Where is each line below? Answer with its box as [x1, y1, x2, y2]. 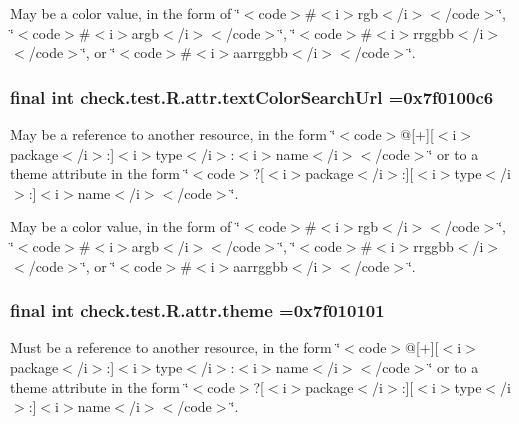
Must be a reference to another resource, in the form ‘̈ [10, 337, 341, 358]
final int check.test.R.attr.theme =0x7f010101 [10, 298, 385, 323]
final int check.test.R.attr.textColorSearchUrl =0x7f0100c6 [10, 84, 494, 109]
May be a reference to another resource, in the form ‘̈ [10, 124, 336, 144]
